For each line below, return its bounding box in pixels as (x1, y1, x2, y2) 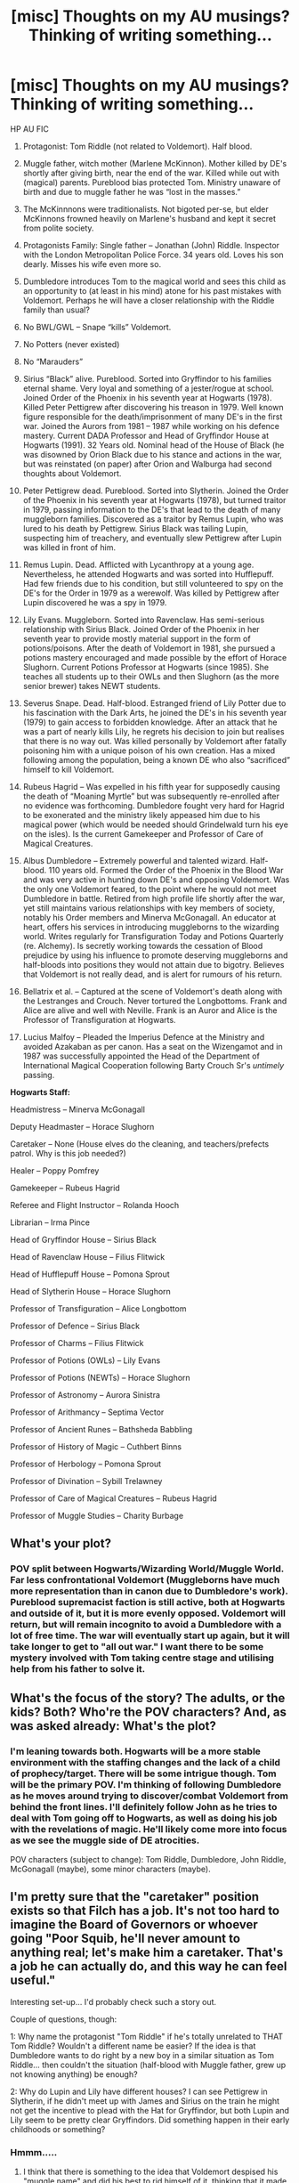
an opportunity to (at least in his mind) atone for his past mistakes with (22, 285, 282, 296)
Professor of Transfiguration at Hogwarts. (22, 1014, 176, 1025)
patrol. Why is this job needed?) (10, 1148, 127, 1158)
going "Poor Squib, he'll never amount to (10, 1931, 241, 1946)
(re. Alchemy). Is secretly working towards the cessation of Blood (22, 940, 263, 951)
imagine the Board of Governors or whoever (10, 1917, 259, 1933)
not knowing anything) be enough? (10, 2068, 138, 2080)
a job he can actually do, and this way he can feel (10, 1959, 287, 1974)
